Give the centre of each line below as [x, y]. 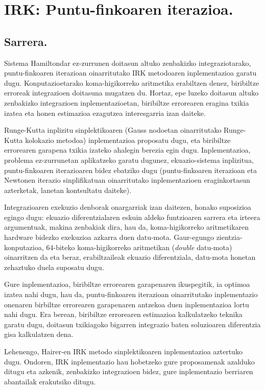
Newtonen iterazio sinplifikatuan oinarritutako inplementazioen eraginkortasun [127, 180]
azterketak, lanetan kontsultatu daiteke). [68, 190]
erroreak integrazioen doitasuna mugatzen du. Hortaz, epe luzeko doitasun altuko [131, 93]
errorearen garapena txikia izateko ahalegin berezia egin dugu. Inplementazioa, [127, 150]
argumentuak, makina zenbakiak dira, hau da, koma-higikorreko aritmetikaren [127, 227]
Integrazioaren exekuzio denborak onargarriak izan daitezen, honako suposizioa [128, 207]
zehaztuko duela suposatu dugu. [54, 267]
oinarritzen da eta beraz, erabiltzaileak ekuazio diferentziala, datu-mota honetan [130, 257]
